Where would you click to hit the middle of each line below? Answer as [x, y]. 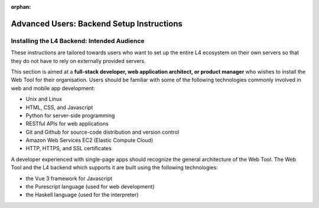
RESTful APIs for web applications [67, 124]
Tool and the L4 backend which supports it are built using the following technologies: [114, 167]
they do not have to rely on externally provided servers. [78, 61]
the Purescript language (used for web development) [90, 187]
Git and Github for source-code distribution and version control [102, 132]
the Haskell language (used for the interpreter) [82, 195]
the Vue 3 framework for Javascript [69, 178]
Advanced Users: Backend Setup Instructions [97, 24]
